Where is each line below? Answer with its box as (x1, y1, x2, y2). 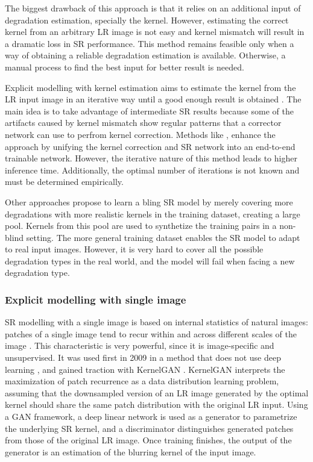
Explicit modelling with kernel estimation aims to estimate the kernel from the (5, 81, 296, 93)
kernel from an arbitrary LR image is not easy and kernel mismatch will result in (5, 25, 305, 38)
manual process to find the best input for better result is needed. (5, 60, 244, 73)
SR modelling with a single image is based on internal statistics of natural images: (5, 316, 308, 328)
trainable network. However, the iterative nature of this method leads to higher (5, 152, 297, 164)
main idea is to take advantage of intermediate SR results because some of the (5, 104, 294, 117)
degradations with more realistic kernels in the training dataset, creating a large (5, 207, 300, 220)
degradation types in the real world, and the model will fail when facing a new (5, 254, 295, 267)
